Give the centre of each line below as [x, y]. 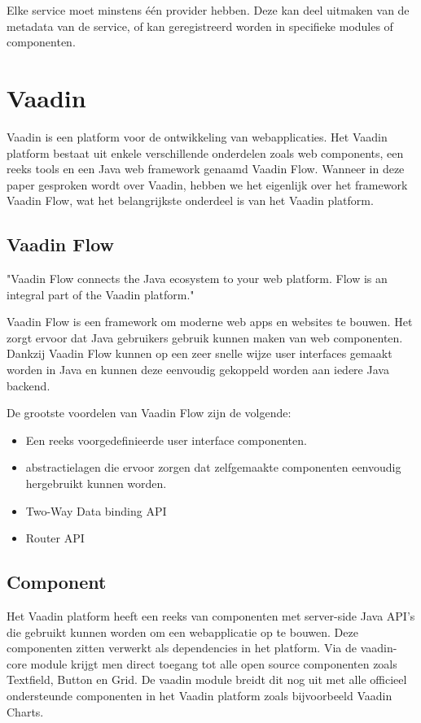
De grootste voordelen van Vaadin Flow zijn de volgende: [149, 413]
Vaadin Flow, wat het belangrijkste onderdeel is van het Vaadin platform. [190, 200]
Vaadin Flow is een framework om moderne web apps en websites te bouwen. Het [210, 322]
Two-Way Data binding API [96, 510]
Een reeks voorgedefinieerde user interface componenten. [166, 440]
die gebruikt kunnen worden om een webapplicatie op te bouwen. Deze [182, 632]
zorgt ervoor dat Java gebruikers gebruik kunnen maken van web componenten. [205, 337]
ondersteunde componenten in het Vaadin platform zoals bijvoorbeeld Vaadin [200, 695]
